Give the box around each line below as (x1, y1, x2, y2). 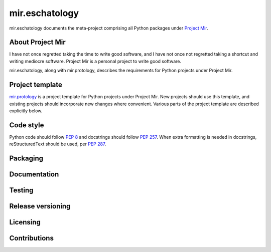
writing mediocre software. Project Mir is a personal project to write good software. (9, 58, 182, 64)
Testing (9, 186, 34, 195)
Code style (9, 121, 44, 129)
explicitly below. (9, 108, 43, 114)
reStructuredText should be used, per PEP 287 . (9, 141, 106, 147)
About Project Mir (9, 38, 66, 47)
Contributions (9, 234, 54, 242)
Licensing (9, 218, 41, 226)
